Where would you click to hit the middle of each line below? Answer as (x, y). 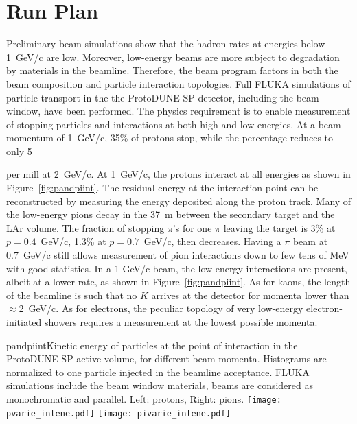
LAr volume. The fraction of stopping (85, 227)
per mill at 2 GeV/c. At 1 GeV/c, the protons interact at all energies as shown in (178, 174)
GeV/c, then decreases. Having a (212, 241)
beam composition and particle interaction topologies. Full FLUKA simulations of (178, 83)
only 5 (19, 151)
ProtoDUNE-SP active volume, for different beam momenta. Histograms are (166, 358)
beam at (310, 241)
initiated (24, 322)
